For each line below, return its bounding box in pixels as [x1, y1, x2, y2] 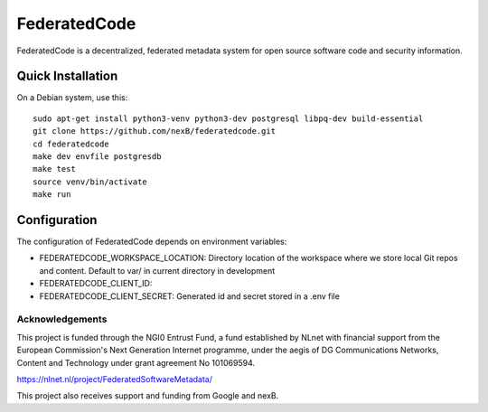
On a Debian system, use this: [16, 92, 128, 103]
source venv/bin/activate [33, 176, 148, 187]
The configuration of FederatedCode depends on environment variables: [16, 236, 287, 248]
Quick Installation [16, 69, 118, 84]
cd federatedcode [33, 138, 109, 149]
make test [33, 164, 76, 174]
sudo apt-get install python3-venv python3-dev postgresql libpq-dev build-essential [33, 113, 424, 124]
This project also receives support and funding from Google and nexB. [16, 390, 279, 401]
